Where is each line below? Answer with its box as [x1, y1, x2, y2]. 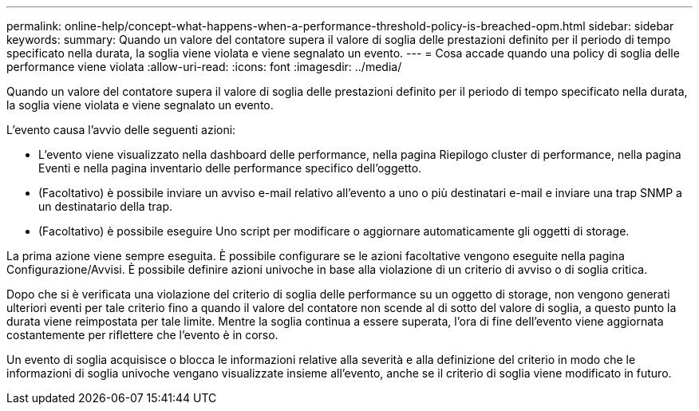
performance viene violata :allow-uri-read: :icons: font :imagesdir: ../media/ [6, 60, 402, 73]
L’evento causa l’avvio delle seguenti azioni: [6, 123, 236, 136]
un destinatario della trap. [38, 200, 172, 213]
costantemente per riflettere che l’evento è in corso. [6, 328, 278, 342]
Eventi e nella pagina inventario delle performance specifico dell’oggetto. [38, 161, 422, 175]
